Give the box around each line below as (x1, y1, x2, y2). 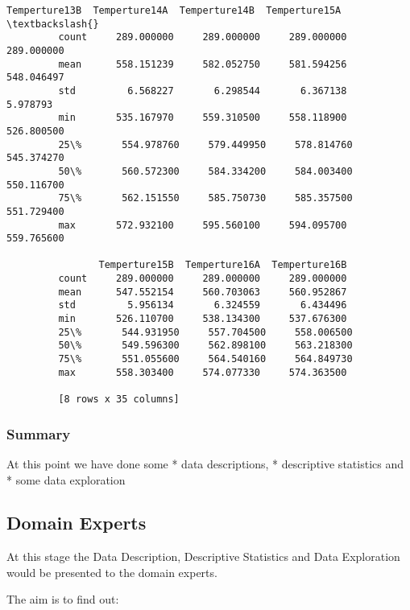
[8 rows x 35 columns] (58, 394, 180, 406)
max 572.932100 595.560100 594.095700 (58, 219, 347, 231)
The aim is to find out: (6, 591, 119, 608)
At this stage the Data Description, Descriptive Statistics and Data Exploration (6, 548, 400, 565)
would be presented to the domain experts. (6, 563, 217, 580)
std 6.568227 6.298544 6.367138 (58, 84, 347, 97)
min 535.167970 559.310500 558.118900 (58, 112, 347, 124)
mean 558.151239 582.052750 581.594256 (58, 58, 347, 70)
